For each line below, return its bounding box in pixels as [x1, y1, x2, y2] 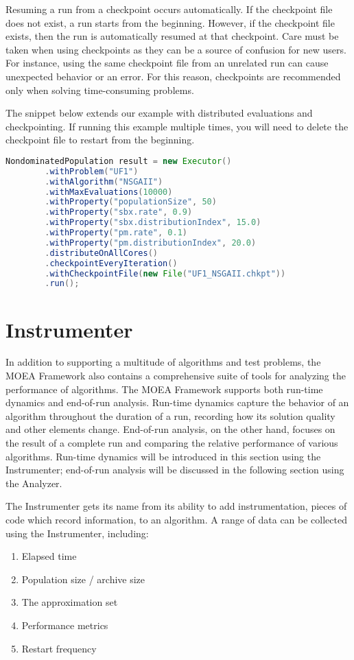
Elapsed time [21, 549, 77, 563]
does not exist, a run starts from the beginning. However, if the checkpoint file [5, 15, 335, 30]
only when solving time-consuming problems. [5, 82, 194, 97]
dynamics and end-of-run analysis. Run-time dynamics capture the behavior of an [5, 395, 349, 410]
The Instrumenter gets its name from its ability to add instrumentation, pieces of [5, 499, 347, 513]
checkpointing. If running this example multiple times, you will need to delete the [5, 119, 349, 133]
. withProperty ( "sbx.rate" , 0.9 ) [45, 207, 193, 217]
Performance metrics [21, 617, 108, 632]
